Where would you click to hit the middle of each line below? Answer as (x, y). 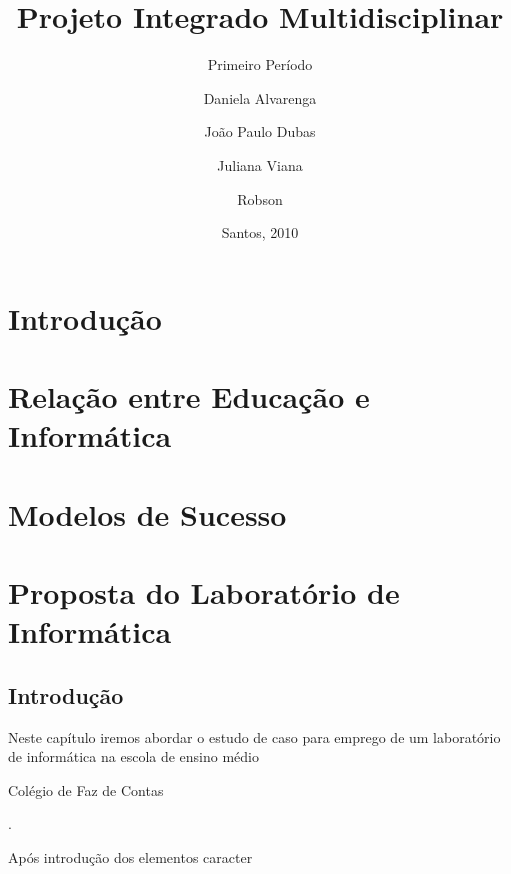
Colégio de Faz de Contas (86, 789)
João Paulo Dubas (260, 131)
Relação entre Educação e (189, 396)
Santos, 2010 (260, 232)
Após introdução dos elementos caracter (130, 856)
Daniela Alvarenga (260, 97)
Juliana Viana (260, 164)
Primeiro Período (260, 64)
